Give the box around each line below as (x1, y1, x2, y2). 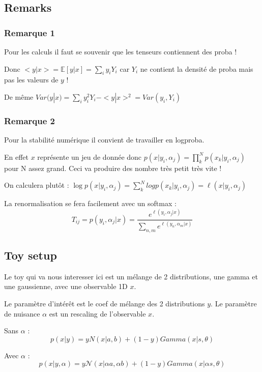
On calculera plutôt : (4, 180, 69, 190)
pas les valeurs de (4, 74, 59, 85)
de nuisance (4, 308, 40, 319)
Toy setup (4, 247, 57, 263)
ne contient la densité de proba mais (140, 63, 253, 74)
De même (4, 91, 34, 102)
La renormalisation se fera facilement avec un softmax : (4, 198, 177, 209)
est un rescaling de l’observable (49, 308, 146, 319)
